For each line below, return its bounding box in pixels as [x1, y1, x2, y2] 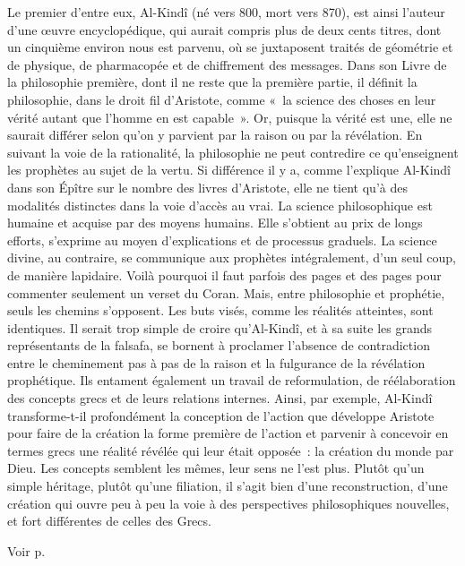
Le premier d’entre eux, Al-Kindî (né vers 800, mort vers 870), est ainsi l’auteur [7, 3, 445, 21]
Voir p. [7, 541, 46, 560]
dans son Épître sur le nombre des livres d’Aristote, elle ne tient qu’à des [7, 177, 408, 196]
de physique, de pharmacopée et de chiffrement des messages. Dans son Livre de [7, 55, 447, 73]
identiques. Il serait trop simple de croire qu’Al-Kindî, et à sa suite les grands [7, 318, 432, 337]
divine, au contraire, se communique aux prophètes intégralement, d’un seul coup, [7, 248, 456, 267]
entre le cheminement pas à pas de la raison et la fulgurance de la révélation [7, 353, 426, 372]
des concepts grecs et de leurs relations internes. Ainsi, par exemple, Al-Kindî [7, 389, 433, 407]
